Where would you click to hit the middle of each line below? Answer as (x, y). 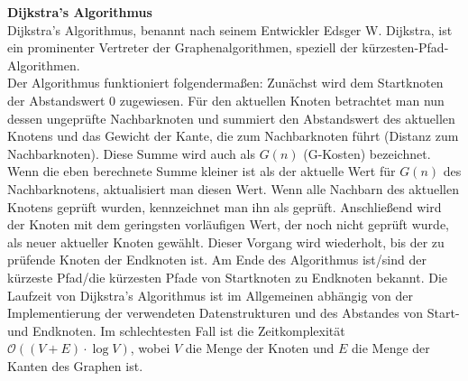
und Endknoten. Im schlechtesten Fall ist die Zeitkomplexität (176, 330)
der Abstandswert (56, 100)
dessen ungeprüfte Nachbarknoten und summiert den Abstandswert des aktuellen (231, 118)
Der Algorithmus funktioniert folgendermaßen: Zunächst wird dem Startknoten (225, 83)
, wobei (150, 348)
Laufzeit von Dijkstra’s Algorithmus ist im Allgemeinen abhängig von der (211, 295)
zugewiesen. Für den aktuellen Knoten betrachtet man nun (282, 100)
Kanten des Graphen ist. (75, 365)
